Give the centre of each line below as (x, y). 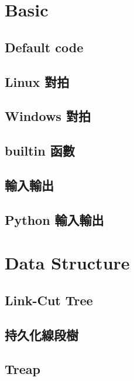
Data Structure (67, 263)
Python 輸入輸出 (54, 219)
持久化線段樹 (42, 334)
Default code (44, 47)
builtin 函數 (40, 151)
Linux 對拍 (37, 81)
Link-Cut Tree (49, 300)
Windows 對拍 (48, 116)
